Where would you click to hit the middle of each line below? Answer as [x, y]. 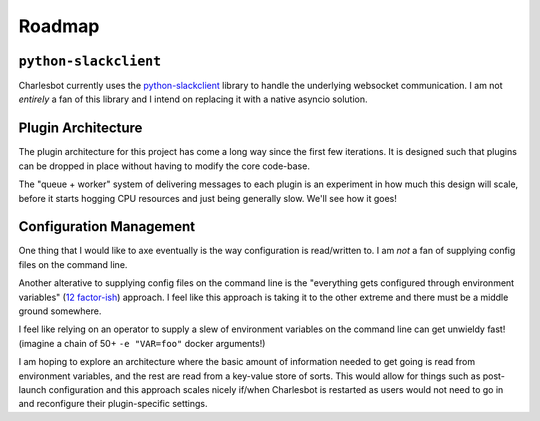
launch [32, 389]
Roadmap [59, 26]
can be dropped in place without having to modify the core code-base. [164, 166]
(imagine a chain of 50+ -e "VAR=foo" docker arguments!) [142, 343]
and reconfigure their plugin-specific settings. [113, 404]
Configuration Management [107, 226]
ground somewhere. [60, 311]
